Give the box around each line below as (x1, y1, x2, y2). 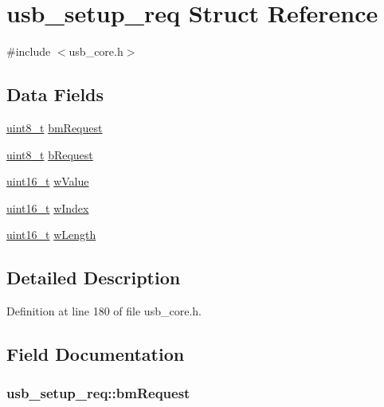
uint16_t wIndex (6, 199, 89, 216)
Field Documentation (6, 342, 185, 366)
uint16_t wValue (6, 173, 89, 190)
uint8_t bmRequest (6, 119, 103, 135)
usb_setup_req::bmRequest (6, 383, 190, 403)
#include (6, 43, 51, 60)
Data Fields (6, 82, 104, 107)
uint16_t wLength (6, 226, 96, 243)
